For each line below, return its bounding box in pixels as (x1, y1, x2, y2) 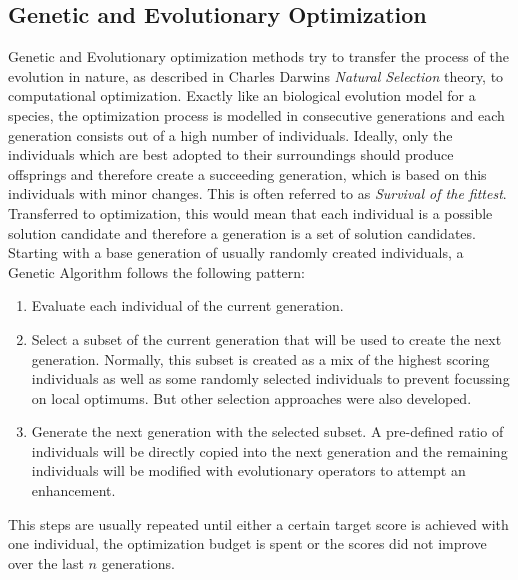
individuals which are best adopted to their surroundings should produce (8, 144, 454, 165)
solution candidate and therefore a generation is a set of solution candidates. (8, 222, 476, 243)
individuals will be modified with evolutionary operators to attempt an (31, 460, 466, 481)
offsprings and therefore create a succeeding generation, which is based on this (8, 163, 487, 184)
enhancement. (31, 480, 116, 501)
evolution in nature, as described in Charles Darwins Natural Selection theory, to (8, 65, 504, 86)
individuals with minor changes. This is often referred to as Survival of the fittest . (8, 183, 507, 204)
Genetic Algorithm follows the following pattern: (8, 261, 305, 282)
